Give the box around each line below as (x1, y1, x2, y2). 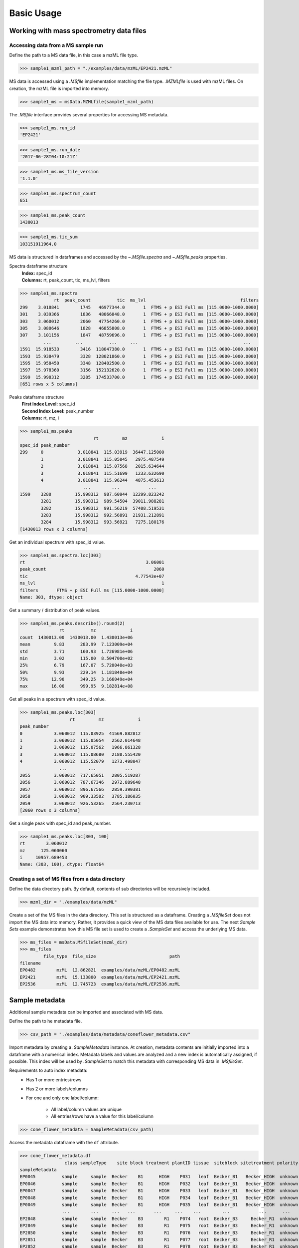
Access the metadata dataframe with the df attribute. (9, 1140, 119, 1146)
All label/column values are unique (51, 1106, 122, 1112)
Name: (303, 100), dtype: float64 (19, 862, 104, 867)
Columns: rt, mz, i (21, 415, 59, 421)
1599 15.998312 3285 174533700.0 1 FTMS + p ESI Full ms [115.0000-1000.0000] (19, 374, 259, 380)
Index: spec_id (21, 270, 52, 276)
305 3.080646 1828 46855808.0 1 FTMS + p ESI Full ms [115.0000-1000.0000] (19, 325, 259, 331)
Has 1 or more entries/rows (26, 1076, 82, 1083)
